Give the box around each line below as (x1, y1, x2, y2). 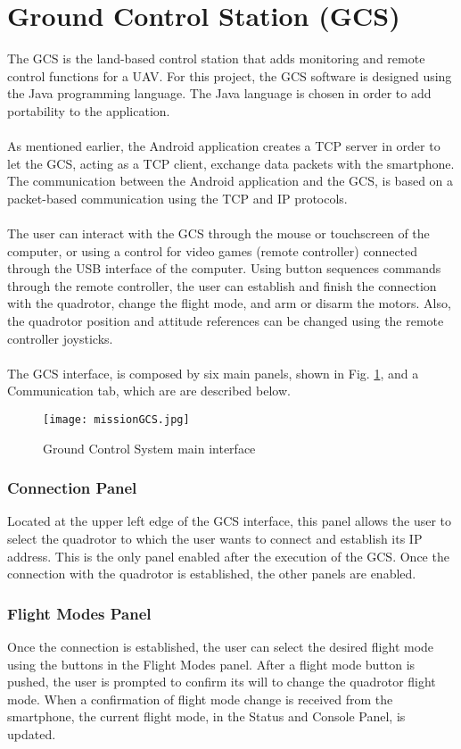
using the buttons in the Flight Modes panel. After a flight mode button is (7, 654, 416, 673)
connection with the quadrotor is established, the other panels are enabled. (7, 564, 416, 583)
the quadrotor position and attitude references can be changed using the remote (7, 312, 444, 330)
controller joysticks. (7, 329, 113, 347)
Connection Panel (7, 477, 137, 499)
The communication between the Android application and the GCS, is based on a (7, 171, 454, 190)
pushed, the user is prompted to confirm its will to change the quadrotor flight (7, 672, 436, 691)
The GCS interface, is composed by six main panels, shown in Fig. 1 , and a (7, 363, 419, 382)
